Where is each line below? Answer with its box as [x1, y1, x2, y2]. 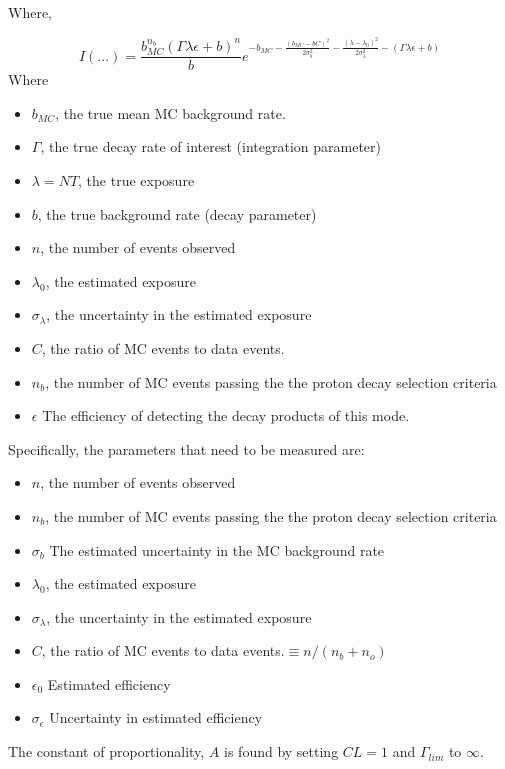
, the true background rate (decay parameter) [37, 203, 317, 224]
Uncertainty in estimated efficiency [49, 707, 263, 728]
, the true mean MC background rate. [55, 102, 286, 123]
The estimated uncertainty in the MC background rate [49, 539, 385, 560]
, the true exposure [78, 169, 195, 190]
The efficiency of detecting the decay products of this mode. [42, 405, 410, 426]
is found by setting [224, 741, 339, 762]
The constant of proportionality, [8, 741, 205, 762]
